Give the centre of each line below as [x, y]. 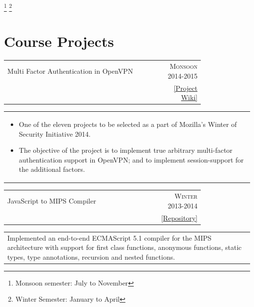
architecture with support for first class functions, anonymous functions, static [125, 247]
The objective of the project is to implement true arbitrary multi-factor [126, 150]
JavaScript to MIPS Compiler [52, 201]
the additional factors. [52, 169]
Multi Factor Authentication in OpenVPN [70, 71]
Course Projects [59, 41]
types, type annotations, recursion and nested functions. [91, 256]
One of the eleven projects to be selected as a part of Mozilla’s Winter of [128, 124]
